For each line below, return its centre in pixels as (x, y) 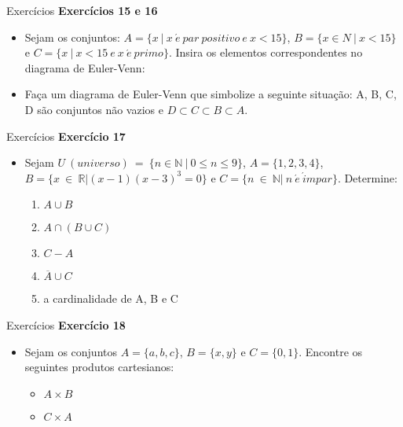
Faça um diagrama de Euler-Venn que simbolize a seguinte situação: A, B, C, (211, 94)
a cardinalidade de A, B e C (111, 298)
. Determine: (367, 177)
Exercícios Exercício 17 (66, 136)
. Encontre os (331, 351)
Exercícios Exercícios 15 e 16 (82, 10)
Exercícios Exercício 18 (66, 324)
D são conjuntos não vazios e (94, 109)
